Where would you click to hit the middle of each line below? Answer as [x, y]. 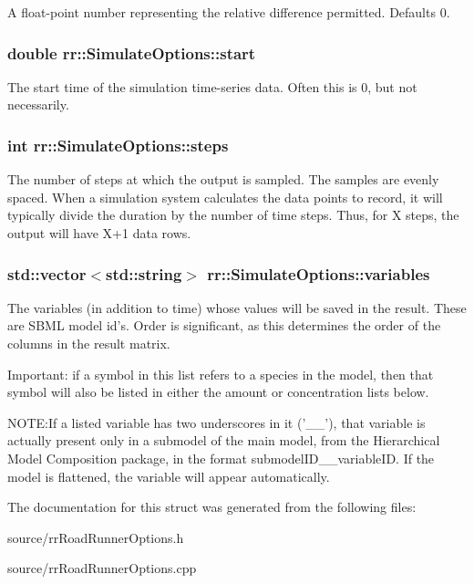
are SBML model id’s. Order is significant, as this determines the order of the [224, 325]
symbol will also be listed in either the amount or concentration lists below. [218, 392]
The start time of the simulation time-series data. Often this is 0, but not [212, 86]
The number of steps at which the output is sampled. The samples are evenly [223, 179]
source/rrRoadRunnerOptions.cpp [102, 568]
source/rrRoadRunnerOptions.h [96, 537]
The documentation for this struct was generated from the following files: [212, 507]
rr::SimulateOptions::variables [319, 273]
